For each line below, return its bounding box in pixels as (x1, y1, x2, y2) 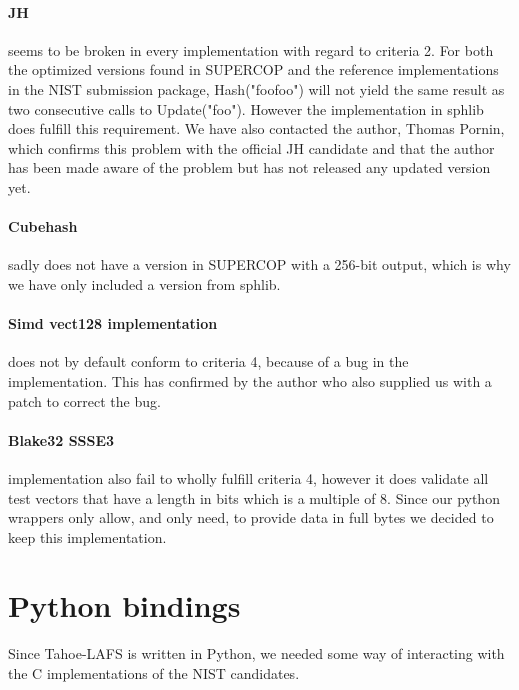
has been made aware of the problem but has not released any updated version (8, 157, 491, 178)
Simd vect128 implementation (8, 313, 218, 334)
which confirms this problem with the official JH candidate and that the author (8, 137, 495, 158)
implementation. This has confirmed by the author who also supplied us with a (8, 370, 492, 391)
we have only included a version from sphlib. (8, 273, 281, 294)
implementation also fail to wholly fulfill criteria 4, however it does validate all (8, 467, 489, 488)
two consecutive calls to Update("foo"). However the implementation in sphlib (8, 98, 484, 119)
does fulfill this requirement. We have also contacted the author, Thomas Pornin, (8, 118, 505, 139)
